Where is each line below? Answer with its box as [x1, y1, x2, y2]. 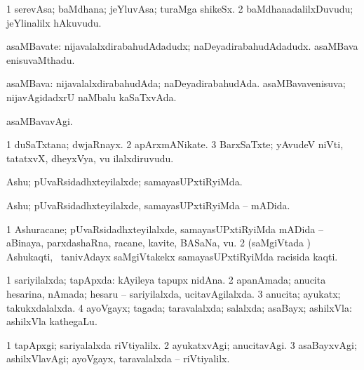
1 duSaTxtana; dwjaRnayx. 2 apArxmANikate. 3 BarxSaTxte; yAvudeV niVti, [6, 137, 344, 152]
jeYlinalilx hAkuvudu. [6, 15, 102, 29]
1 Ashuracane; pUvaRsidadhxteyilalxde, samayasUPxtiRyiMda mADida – [6, 221, 323, 236]
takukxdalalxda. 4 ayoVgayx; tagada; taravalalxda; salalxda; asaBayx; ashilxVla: [6, 300, 352, 315]
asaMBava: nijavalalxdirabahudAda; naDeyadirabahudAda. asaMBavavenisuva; [6, 76, 346, 91]
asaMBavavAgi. [6, 113, 73, 128]
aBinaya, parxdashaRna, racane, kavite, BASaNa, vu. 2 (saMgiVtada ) [6, 235, 311, 250]
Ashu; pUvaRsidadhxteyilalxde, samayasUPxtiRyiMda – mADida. [6, 197, 290, 212]
